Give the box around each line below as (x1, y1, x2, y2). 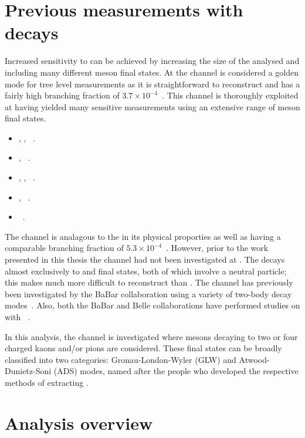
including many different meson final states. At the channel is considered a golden (5, 66, 299, 78)
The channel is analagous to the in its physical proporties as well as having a (5, 230, 281, 242)
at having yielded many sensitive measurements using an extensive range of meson (5, 100, 300, 113)
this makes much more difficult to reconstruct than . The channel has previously (5, 276, 293, 288)
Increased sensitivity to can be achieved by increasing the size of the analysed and (5, 55, 300, 67)
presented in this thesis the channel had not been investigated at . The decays (5, 253, 285, 266)
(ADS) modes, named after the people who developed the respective (53, 365, 299, 377)
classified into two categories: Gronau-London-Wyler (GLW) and (5, 353, 236, 365)
